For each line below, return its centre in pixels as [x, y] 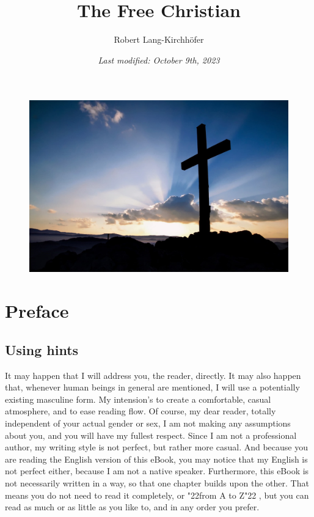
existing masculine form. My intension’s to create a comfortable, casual [138, 399]
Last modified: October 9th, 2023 [159, 60]
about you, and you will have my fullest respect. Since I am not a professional [151, 435]
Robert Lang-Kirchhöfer [159, 39]
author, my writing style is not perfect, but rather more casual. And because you [156, 447]
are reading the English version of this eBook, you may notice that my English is [156, 459]
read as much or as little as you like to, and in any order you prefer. [132, 507]
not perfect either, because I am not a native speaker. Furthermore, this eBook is [157, 471]
